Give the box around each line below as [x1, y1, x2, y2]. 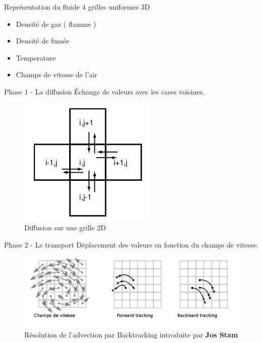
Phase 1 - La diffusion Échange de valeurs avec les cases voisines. [4, 86, 205, 96]
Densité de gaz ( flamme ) [16, 18, 96, 29]
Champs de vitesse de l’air [16, 69, 97, 80]
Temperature [16, 52, 56, 63]
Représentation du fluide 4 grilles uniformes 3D [4, 2, 150, 12]
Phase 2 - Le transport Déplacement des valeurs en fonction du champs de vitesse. [4, 239, 259, 250]
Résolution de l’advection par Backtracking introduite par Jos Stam [24, 329, 238, 339]
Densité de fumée [16, 35, 70, 46]
